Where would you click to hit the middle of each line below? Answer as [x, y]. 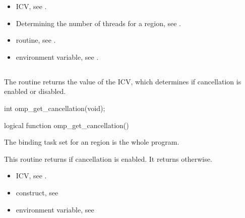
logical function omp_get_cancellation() [67, 125]
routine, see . [36, 40]
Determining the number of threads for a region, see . [99, 23]
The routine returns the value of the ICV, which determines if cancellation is [123, 81]
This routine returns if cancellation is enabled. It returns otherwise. [108, 158]
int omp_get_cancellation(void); [55, 108]
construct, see [37, 192]
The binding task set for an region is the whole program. [92, 142]
